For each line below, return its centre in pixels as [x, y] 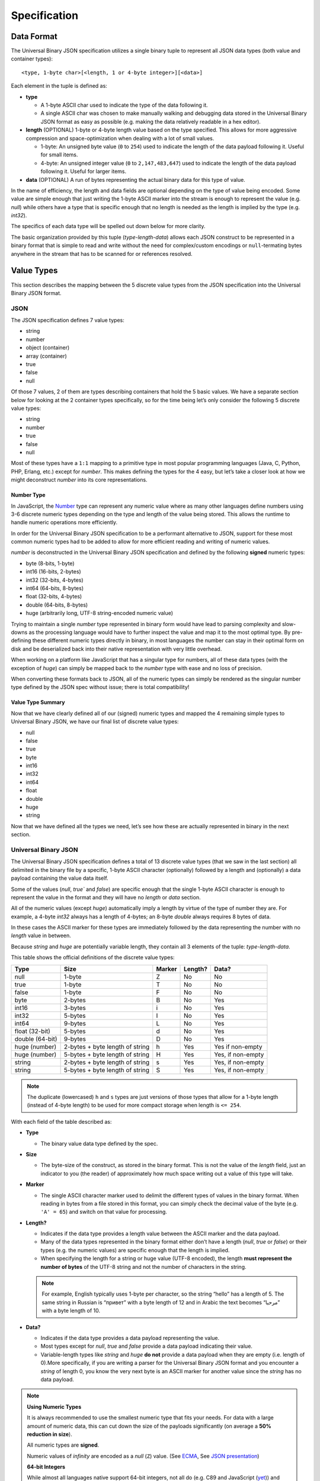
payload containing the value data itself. [60, 878]
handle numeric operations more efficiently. [64, 522]
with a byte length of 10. [71, 1311]
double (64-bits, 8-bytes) [57, 605]
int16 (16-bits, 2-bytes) [53, 572]
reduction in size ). [49, 1434]
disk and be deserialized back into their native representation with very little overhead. [116, 649]
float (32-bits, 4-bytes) [54, 597]
